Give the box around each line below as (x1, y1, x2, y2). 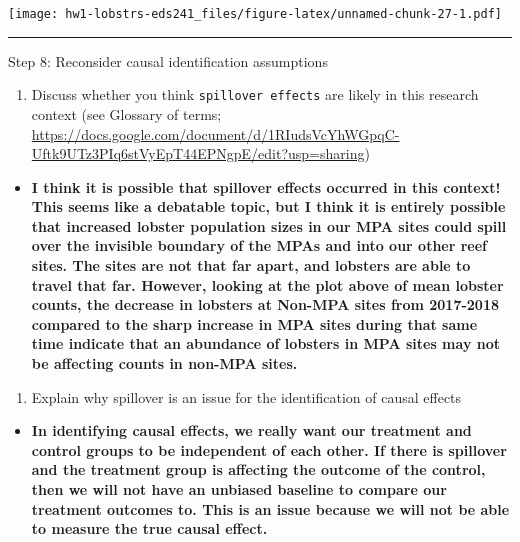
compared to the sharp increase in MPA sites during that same (31, 313, 478, 334)
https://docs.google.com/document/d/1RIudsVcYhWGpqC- (31, 123, 400, 144)
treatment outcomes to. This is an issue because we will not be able (31, 498, 510, 519)
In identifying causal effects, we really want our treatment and (31, 420, 472, 441)
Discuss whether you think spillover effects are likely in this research (31, 84, 479, 105)
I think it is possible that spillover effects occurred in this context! (31, 176, 501, 197)
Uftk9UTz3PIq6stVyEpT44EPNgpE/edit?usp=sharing (31, 143, 365, 164)
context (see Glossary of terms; (31, 103, 222, 124)
